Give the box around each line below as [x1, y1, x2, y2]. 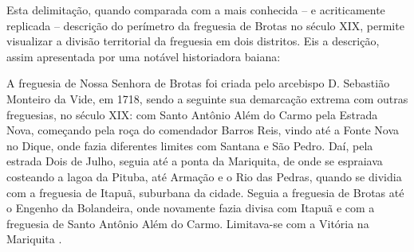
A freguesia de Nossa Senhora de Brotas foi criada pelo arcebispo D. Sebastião [6, 75, 390, 91]
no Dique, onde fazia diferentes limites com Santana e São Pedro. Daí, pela [6, 137, 373, 153]
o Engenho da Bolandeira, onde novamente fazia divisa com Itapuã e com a [6, 200, 375, 216]
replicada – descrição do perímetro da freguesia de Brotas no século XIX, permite [6, 17, 404, 33]
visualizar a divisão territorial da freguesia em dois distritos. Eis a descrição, [6, 33, 380, 49]
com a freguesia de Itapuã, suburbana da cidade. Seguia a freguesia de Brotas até [6, 184, 404, 200]
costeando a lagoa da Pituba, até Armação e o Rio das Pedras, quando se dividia [6, 168, 402, 184]
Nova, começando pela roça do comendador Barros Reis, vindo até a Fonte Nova [6, 122, 400, 138]
